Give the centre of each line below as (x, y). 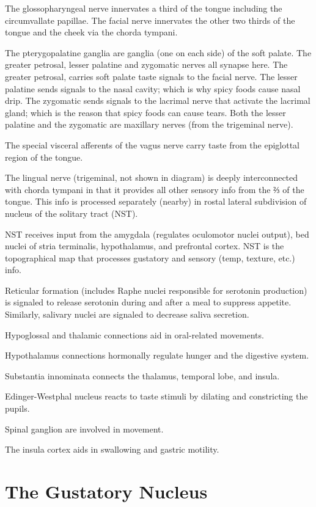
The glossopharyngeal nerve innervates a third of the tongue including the (144, 8)
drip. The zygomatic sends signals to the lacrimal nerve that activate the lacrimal (158, 100)
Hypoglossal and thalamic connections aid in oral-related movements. (134, 334)
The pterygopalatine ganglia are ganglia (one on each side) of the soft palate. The (158, 52)
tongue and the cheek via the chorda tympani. (91, 32)
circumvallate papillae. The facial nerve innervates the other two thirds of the (150, 20)
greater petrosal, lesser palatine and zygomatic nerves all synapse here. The (146, 64)
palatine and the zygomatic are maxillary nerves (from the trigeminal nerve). (149, 124)
